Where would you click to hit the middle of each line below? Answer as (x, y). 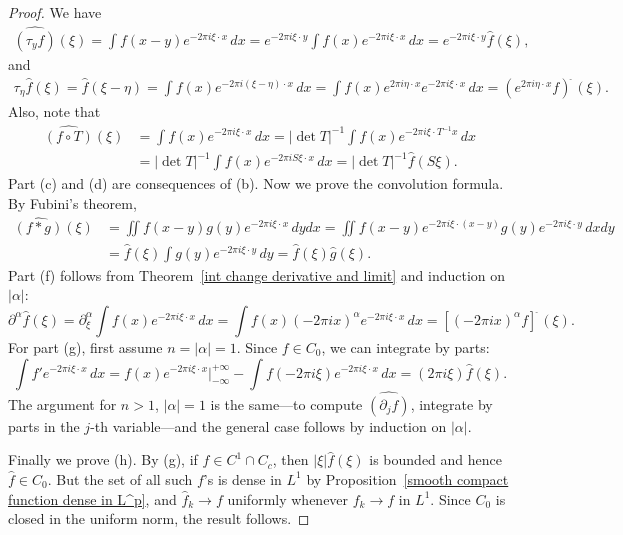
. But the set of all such (120, 478)
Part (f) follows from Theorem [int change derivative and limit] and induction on (257, 274)
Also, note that (54, 110)
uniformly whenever (288, 498)
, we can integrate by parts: (405, 346)
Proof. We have (55, 12)
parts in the (44, 425)
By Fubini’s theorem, (72, 202)
